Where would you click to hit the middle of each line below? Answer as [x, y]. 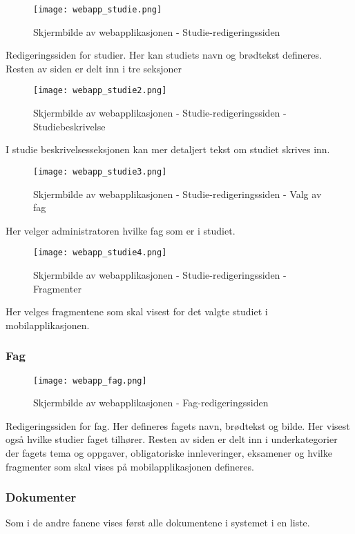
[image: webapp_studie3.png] [100, 171]
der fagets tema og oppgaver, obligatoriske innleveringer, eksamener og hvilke [169, 453]
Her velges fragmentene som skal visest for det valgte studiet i [137, 311]
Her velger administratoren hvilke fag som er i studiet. [121, 230]
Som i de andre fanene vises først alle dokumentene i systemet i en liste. [158, 523]
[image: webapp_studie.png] [98, 10]
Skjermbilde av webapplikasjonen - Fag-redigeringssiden [151, 403]
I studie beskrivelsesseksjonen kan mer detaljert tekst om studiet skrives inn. [168, 149]
